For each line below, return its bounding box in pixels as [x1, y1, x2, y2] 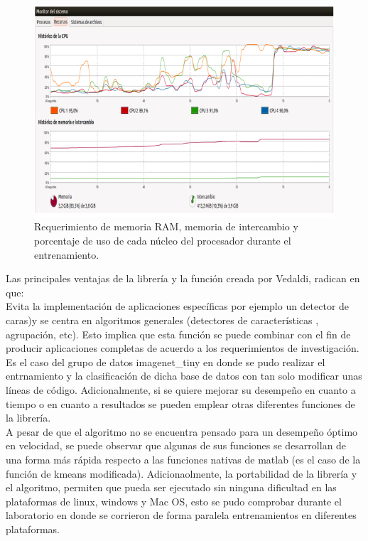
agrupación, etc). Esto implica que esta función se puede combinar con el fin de [6, 326, 351, 341]
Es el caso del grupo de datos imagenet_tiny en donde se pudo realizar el [6, 354, 325, 369]
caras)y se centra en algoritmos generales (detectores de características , [6, 313, 319, 328]
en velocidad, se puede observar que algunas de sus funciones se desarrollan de [6, 438, 347, 453]
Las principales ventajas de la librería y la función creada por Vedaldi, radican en [6, 271, 360, 286]
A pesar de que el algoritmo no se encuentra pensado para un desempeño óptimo [6, 424, 358, 439]
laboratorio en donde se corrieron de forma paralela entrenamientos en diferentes [6, 508, 357, 523]
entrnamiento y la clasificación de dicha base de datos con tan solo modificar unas [6, 368, 362, 383]
